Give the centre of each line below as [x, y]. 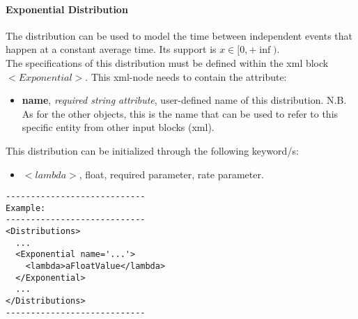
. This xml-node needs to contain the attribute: [186, 76]
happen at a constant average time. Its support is [111, 49]
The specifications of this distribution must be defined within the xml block [167, 62]
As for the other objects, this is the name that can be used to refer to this [180, 113]
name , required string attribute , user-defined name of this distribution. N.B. [184, 100]
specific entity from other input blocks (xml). [118, 127]
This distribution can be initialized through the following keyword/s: [152, 150]
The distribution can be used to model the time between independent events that [179, 35]
